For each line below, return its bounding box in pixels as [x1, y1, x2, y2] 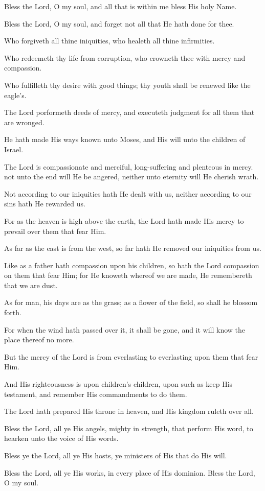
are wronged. [4, 116, 45, 127]
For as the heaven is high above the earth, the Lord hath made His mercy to [4, 215, 244, 226]
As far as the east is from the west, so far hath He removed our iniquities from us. [4, 243, 261, 253]
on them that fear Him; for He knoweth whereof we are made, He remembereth [4, 270, 252, 280]
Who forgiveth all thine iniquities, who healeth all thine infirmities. [4, 35, 215, 46]
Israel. [4, 144, 24, 154]
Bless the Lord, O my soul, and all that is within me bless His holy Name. [4, 1, 237, 11]
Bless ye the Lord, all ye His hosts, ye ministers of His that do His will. [4, 450, 227, 460]
